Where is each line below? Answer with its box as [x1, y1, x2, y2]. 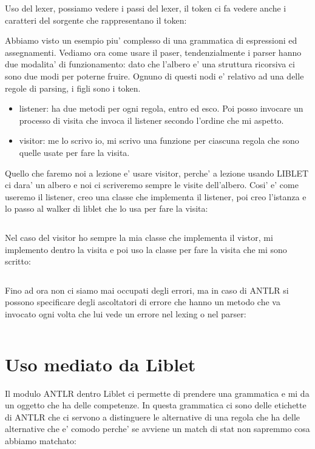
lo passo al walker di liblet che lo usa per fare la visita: [5, 202, 208, 215]
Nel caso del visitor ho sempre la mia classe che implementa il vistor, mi [5, 231, 273, 243]
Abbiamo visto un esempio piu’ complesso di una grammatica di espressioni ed [5, 34, 297, 47]
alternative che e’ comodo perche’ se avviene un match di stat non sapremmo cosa [5, 422, 310, 435]
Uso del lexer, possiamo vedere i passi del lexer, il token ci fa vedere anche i [5, 2, 286, 14]
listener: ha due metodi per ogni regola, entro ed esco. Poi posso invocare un [19, 102, 303, 115]
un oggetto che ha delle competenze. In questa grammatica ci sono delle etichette [5, 399, 307, 411]
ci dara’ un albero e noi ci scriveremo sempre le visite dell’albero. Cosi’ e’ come [5, 178, 299, 191]
